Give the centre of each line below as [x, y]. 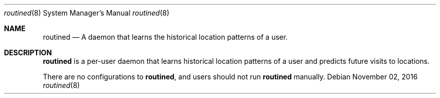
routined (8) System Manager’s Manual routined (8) [87, 13]
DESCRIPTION [28, 53]
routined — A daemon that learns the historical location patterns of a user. [165, 37]
